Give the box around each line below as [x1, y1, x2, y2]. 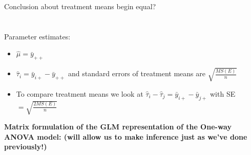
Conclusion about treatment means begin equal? [4, 1, 156, 11]
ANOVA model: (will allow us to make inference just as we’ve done [4, 131, 247, 142]
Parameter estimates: [4, 31, 71, 41]
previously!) [4, 141, 47, 152]
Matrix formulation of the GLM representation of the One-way [4, 121, 232, 132]
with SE [210, 88, 236, 99]
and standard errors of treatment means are [68, 68, 206, 79]
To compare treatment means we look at [16, 88, 143, 99]
